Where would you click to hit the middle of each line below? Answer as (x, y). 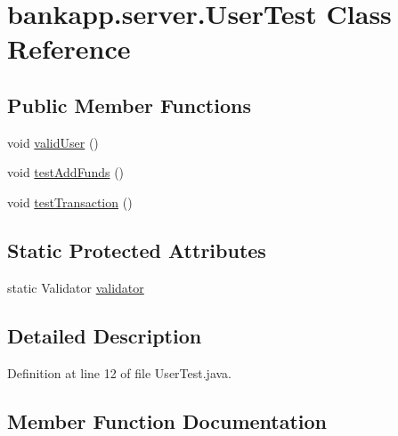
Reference (69, 48)
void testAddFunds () (66, 172)
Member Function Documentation (167, 420)
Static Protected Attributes (137, 250)
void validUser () (53, 142)
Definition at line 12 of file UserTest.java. (119, 372)
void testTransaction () (70, 202)
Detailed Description (105, 335)
